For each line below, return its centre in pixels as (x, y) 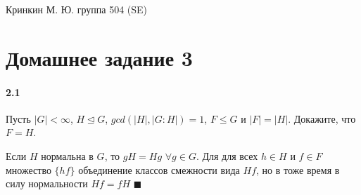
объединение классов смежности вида (159, 169)
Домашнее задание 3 (99, 57)
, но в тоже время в (298, 169)
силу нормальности (47, 183)
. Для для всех (227, 155)
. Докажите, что (322, 118)
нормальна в (67, 155)
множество (28, 169)
